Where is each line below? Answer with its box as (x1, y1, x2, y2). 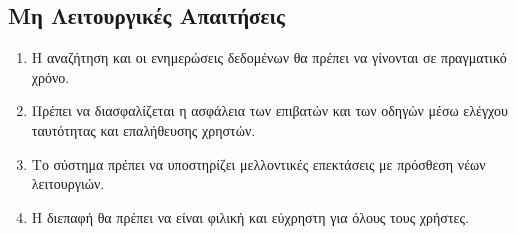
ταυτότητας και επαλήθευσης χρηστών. (31, 119, 256, 140)
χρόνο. (31, 66, 70, 87)
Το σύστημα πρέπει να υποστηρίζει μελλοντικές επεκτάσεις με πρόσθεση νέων (31, 153, 486, 174)
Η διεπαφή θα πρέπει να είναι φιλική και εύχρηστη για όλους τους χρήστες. (31, 206, 469, 227)
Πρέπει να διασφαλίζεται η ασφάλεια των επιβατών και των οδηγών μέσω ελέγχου (31, 100, 508, 121)
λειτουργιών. (31, 173, 105, 194)
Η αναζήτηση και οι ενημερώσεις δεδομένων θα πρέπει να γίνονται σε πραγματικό (31, 47, 507, 68)
